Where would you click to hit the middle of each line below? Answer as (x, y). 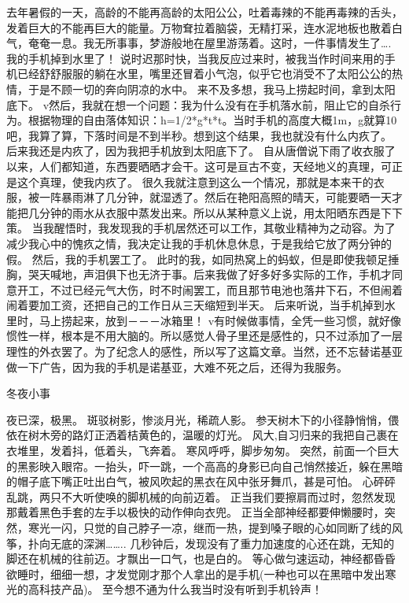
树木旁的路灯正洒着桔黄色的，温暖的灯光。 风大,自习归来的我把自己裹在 (213, 435)
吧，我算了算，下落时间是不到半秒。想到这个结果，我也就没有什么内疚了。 (199, 135)
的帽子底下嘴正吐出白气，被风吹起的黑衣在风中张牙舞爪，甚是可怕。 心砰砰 (201, 481)
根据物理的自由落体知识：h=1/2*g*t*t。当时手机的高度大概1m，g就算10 (212, 120)
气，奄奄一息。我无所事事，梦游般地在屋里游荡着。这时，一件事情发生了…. (199, 43)
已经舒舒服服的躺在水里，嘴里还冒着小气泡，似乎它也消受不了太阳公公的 (204, 74)
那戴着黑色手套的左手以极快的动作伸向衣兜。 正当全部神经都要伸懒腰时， (195, 512)
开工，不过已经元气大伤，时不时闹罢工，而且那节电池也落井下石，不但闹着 (210, 289)
